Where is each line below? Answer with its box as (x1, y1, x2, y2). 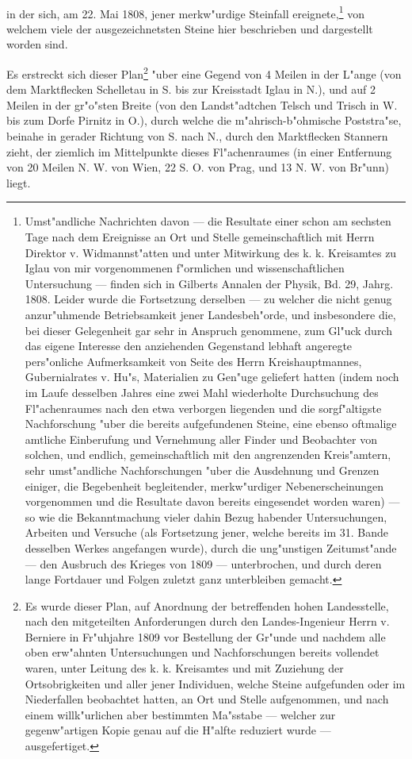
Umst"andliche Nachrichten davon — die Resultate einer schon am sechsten (25, 213, 391, 229)
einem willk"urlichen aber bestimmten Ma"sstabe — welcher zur (25, 706, 336, 722)
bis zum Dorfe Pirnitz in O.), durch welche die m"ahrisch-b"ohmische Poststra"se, (6, 112, 402, 129)
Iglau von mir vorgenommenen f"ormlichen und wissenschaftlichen (25, 260, 345, 276)
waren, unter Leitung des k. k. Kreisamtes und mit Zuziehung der (25, 660, 344, 676)
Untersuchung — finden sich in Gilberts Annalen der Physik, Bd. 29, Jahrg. (25, 275, 394, 291)
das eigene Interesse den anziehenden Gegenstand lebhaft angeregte (25, 337, 353, 354)
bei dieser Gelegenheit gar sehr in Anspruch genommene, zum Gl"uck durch (25, 322, 392, 338)
